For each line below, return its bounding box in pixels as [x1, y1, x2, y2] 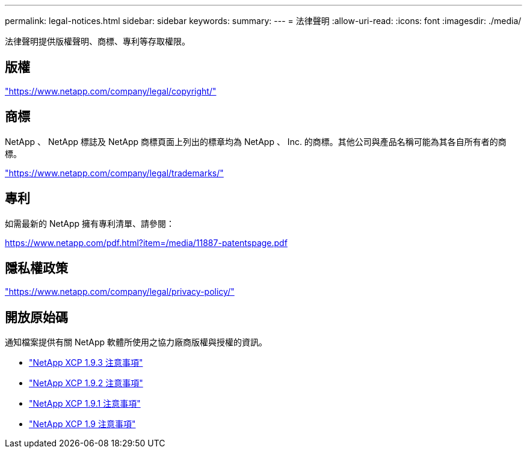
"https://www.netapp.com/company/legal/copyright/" [5, 85, 217, 96]
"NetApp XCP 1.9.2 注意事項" [29, 378, 143, 389]
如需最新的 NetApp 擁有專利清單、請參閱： [5, 218, 174, 229]
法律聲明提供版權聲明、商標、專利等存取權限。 [5, 36, 190, 46]
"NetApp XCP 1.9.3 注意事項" [29, 357, 143, 368]
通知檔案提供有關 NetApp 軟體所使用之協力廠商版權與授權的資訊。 [5, 337, 267, 348]
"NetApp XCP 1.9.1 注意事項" [29, 398, 141, 409]
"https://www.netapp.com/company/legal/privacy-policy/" [5, 286, 235, 297]
